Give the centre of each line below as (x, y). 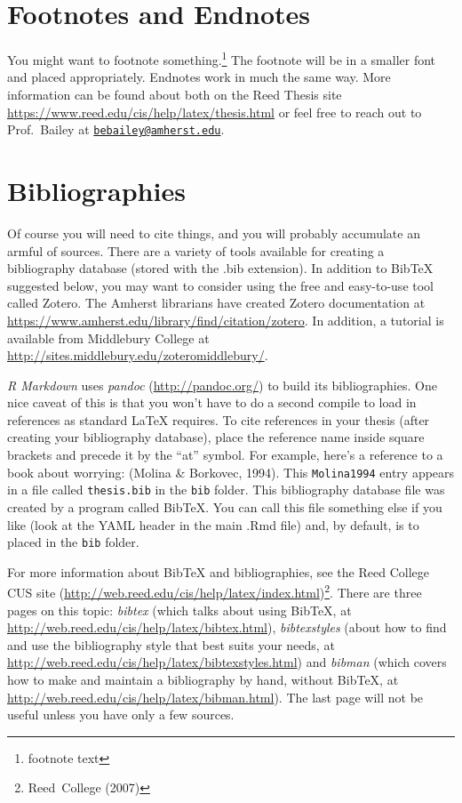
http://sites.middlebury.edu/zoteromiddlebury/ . (138, 355)
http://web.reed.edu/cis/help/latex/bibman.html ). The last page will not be (215, 697)
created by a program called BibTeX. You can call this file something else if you (225, 506)
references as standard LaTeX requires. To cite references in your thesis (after (219, 419)
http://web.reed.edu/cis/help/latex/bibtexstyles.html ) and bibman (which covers (227, 662)
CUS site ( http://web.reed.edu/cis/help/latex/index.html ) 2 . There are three (215, 591)
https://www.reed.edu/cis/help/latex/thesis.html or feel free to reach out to (215, 112)
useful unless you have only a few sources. (121, 715)
